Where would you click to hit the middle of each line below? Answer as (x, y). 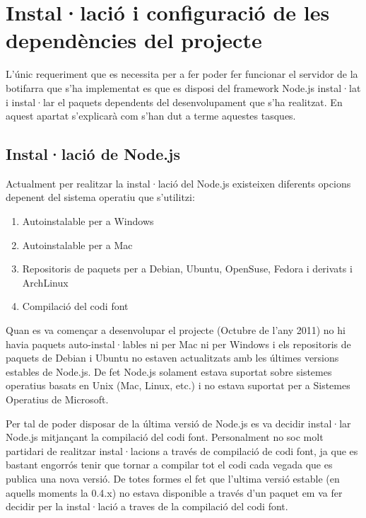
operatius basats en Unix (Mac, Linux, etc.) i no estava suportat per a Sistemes (178, 385)
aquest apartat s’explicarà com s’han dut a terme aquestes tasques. (151, 116)
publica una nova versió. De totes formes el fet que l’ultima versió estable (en (173, 478)
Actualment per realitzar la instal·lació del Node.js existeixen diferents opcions (178, 183)
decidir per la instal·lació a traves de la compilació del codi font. (147, 506)
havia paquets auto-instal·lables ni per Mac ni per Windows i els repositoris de (178, 344)
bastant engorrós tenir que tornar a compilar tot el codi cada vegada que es (169, 465)
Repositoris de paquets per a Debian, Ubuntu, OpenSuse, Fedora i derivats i (187, 269)
